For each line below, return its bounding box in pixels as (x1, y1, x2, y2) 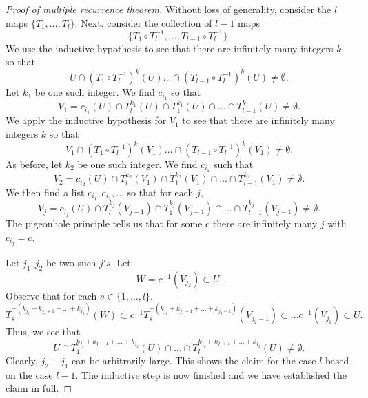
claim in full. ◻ (6, 381, 72, 395)
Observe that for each (6, 288, 97, 302)
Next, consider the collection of (81, 15, 212, 30)
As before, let (6, 157, 63, 171)
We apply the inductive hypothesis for (6, 113, 167, 127)
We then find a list (6, 185, 85, 199)
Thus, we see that (6, 324, 81, 339)
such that (214, 157, 254, 171)
